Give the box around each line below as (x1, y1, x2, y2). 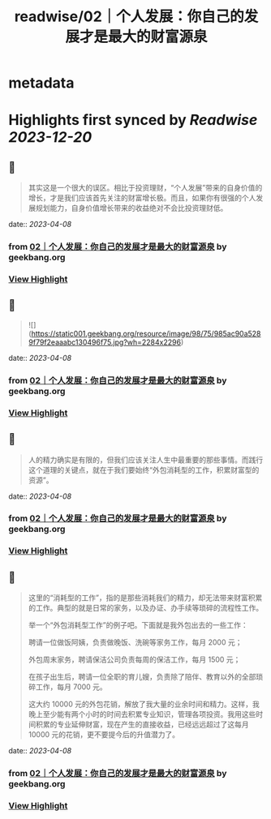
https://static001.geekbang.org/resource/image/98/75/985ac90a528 (31, 328, 261, 338)
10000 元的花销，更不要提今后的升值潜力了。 (28, 730, 180, 740)
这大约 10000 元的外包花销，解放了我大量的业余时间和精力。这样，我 (28, 699, 260, 710)
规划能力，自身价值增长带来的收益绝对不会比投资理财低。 (35, 204, 228, 213)
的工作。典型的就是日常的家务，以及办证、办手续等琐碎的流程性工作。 (28, 603, 264, 613)
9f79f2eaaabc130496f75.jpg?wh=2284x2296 (28, 337, 181, 347)
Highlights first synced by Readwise (8, 111, 258, 130)
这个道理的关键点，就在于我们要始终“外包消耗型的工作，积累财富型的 (28, 465, 260, 474)
